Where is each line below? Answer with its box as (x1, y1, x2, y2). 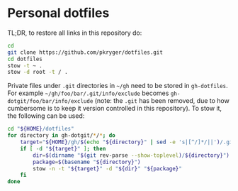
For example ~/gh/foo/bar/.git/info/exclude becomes (7, 89, 169, 97)
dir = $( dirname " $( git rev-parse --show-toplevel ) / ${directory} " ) (33, 151, 230, 159)
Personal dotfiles (7, 5, 110, 21)
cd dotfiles (7, 55, 42, 62)
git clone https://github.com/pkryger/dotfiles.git (7, 48, 163, 56)
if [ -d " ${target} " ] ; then (20, 145, 106, 152)
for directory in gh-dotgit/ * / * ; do (7, 132, 115, 139)
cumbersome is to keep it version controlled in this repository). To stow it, (7, 104, 222, 113)
